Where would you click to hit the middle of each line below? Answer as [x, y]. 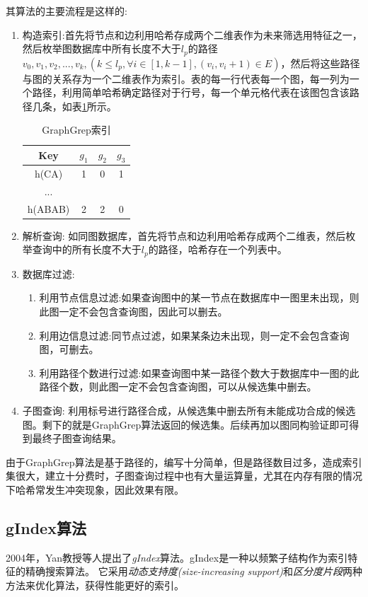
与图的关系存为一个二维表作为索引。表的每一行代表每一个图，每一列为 [186, 78]
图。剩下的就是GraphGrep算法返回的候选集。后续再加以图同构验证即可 [186, 424]
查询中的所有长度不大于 [87, 249]
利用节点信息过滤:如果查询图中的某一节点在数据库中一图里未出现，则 [199, 297]
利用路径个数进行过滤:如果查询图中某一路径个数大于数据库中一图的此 [199, 372]
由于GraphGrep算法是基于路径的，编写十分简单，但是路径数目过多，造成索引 [184, 462]
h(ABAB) [48, 208]
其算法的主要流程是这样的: [67, 11]
